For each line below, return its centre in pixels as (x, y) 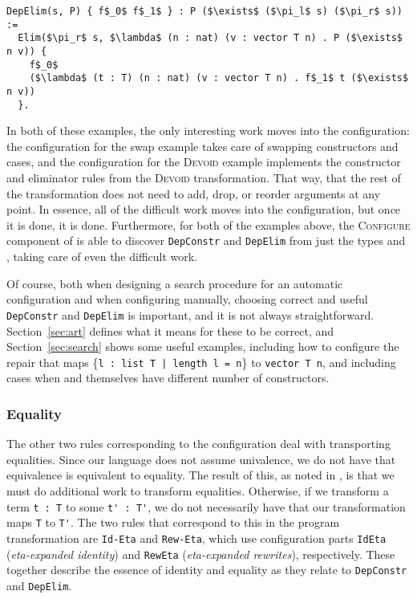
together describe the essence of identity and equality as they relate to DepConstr (207, 570)
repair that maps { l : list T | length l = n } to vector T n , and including (201, 362)
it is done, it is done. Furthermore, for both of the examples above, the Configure (208, 224)
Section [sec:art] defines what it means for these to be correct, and (170, 330)
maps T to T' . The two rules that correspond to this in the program (173, 522)
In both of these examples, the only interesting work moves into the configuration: (208, 130)
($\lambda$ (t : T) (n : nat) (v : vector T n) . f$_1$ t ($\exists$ (219, 78)
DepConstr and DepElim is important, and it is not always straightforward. (190, 314)
